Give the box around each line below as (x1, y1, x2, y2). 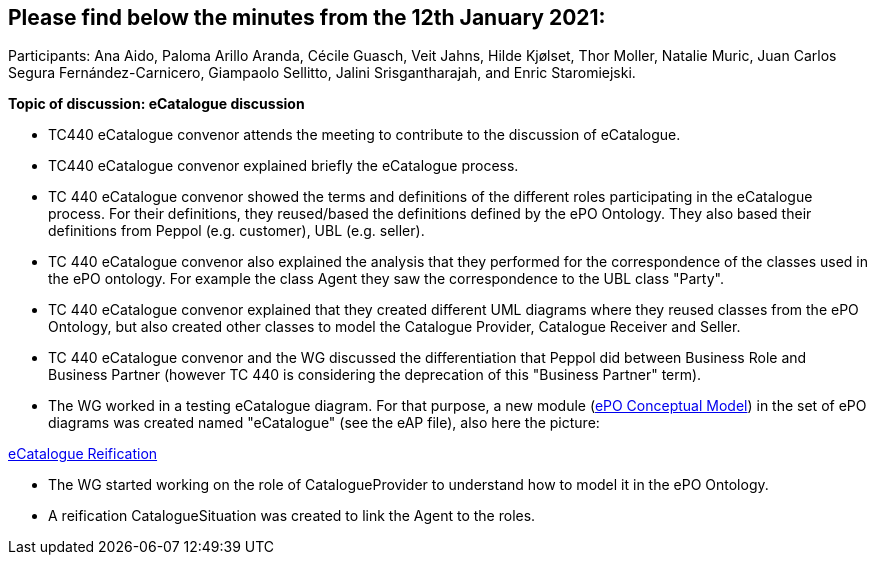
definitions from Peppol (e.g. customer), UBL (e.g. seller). (48, 222, 425, 240)
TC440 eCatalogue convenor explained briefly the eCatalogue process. (48, 157, 519, 175)
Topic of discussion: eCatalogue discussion (8, 95, 305, 113)
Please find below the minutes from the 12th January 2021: (8, 5, 606, 30)
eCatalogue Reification (8, 445, 158, 463)
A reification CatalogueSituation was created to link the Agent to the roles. (48, 507, 536, 525)
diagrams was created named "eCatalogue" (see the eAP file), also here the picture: (48, 414, 600, 432)
